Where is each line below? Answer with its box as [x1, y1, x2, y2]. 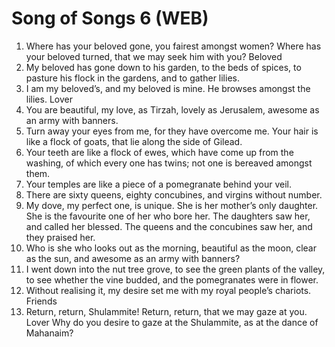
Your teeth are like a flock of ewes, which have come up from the [25, 146, 294, 158]
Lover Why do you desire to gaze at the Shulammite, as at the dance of [25, 316, 319, 328]
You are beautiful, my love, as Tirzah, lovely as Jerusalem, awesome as [25, 103, 320, 116]
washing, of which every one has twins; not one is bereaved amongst [25, 157, 313, 169]
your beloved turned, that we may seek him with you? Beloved [25, 50, 283, 62]
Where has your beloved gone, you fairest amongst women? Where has [25, 40, 322, 52]
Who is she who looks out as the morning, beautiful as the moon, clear [25, 242, 317, 254]
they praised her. [25, 231, 96, 243]
